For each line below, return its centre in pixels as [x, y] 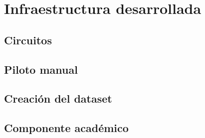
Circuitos [28, 40]
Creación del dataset [58, 98]
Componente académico [66, 128]
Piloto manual [41, 69]
